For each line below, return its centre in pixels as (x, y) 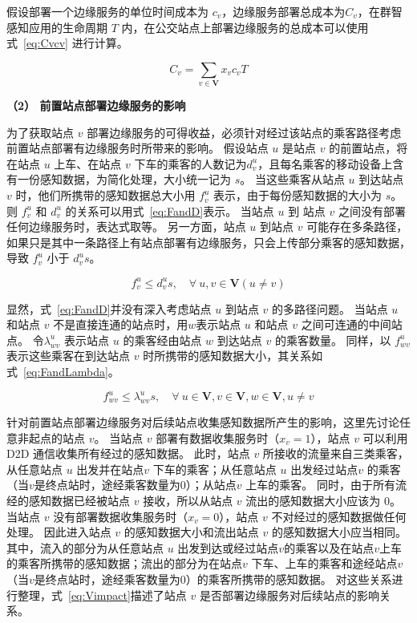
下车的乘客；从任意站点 (215, 469)
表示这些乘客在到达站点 (68, 356)
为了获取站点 (40, 132)
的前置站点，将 (368, 148)
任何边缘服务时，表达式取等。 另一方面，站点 (126, 227)
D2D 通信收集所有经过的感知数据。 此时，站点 (128, 453)
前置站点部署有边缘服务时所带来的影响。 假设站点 (138, 148)
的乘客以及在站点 (329, 547)
